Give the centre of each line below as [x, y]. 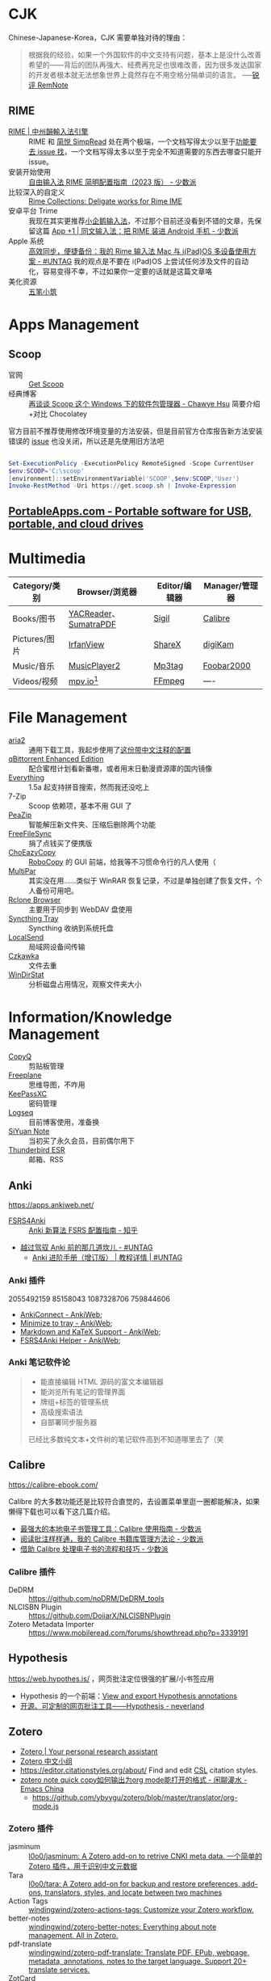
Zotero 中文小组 [46, 1761]
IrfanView [86, 644]
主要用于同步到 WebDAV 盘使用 [81, 909]
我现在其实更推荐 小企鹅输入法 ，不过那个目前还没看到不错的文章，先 [142, 221]
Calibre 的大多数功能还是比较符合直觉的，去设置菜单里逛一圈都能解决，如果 [134, 1501]
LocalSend [26, 937]
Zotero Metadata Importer [51, 1624]
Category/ [32, 585]
